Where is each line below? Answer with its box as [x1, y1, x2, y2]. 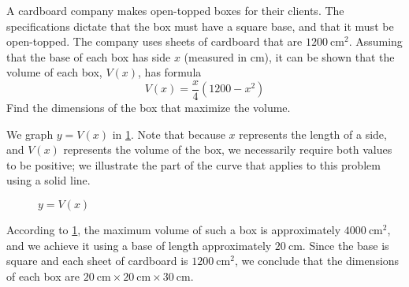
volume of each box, [6, 64, 102, 80]
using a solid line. [6, 172, 91, 188]
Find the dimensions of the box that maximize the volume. [6, 99, 291, 116]
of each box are [6, 267, 80, 284]
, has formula [138, 64, 202, 80]
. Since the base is [302, 237, 389, 253]
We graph [6, 125, 54, 142]
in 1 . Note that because [112, 125, 225, 142]
